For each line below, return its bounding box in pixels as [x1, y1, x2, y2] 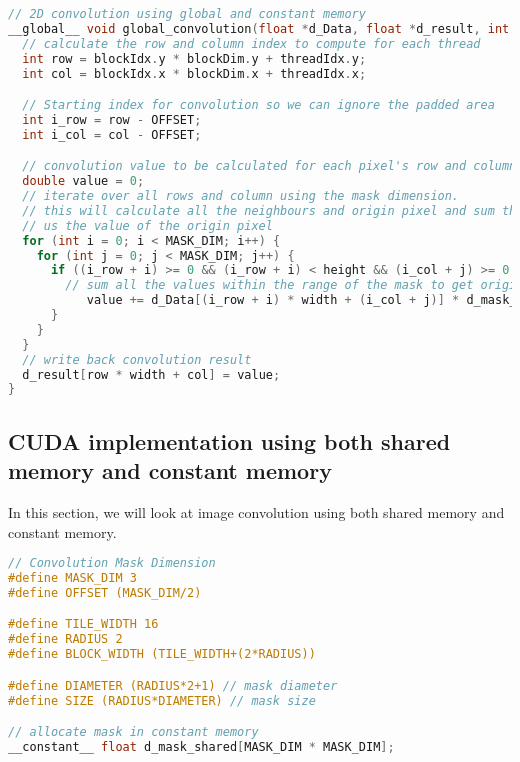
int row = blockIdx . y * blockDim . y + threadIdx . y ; [22, 51, 367, 66]
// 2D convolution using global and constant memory [8, 7, 366, 21]
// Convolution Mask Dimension [8, 556, 216, 571]
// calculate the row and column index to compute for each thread [22, 36, 481, 51]
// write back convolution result [22, 352, 252, 367]
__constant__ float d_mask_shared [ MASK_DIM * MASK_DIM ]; [8, 739, 395, 754]
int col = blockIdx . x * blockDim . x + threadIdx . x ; [22, 66, 367, 81]
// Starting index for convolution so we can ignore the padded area [22, 98, 495, 113]
